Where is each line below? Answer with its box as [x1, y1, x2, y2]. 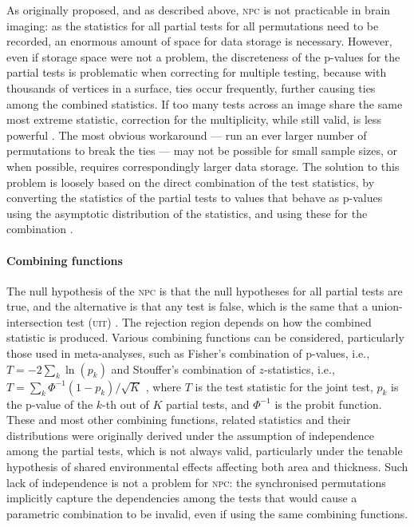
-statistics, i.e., [263, 360, 335, 377]
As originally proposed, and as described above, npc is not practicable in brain [6, 2, 391, 18]
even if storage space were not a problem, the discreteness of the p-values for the [6, 48, 400, 65]
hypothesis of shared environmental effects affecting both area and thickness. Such [6, 458, 408, 475]
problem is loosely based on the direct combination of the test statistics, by [6, 173, 375, 190]
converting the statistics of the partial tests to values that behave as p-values [6, 189, 383, 206]
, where [145, 378, 182, 394]
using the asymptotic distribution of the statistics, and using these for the [6, 204, 368, 221]
